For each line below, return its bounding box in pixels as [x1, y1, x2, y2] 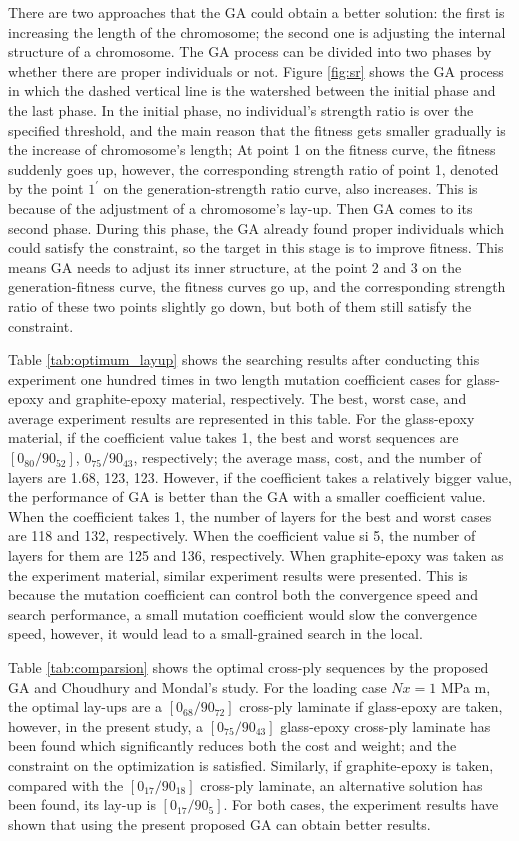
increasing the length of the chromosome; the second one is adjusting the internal [8, 21, 506, 42]
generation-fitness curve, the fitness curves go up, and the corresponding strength [8, 276, 506, 297]
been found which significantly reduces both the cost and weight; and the [8, 735, 457, 756]
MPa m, [440, 676, 491, 697]
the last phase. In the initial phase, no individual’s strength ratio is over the [8, 99, 474, 120]
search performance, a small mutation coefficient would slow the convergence [8, 603, 477, 624]
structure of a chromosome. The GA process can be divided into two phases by [8, 41, 492, 62]
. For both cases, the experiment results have [223, 794, 499, 815]
